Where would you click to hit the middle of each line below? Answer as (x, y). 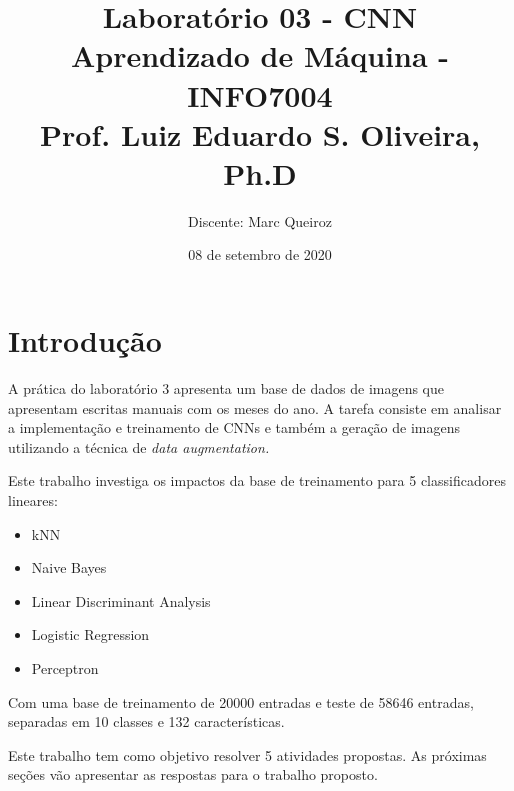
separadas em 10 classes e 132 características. (146, 721)
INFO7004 (260, 94)
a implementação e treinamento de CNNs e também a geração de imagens (234, 427)
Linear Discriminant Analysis (121, 600)
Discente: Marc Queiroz (260, 220)
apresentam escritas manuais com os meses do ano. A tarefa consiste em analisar (255, 407)
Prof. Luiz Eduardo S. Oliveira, (260, 133)
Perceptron (65, 667)
